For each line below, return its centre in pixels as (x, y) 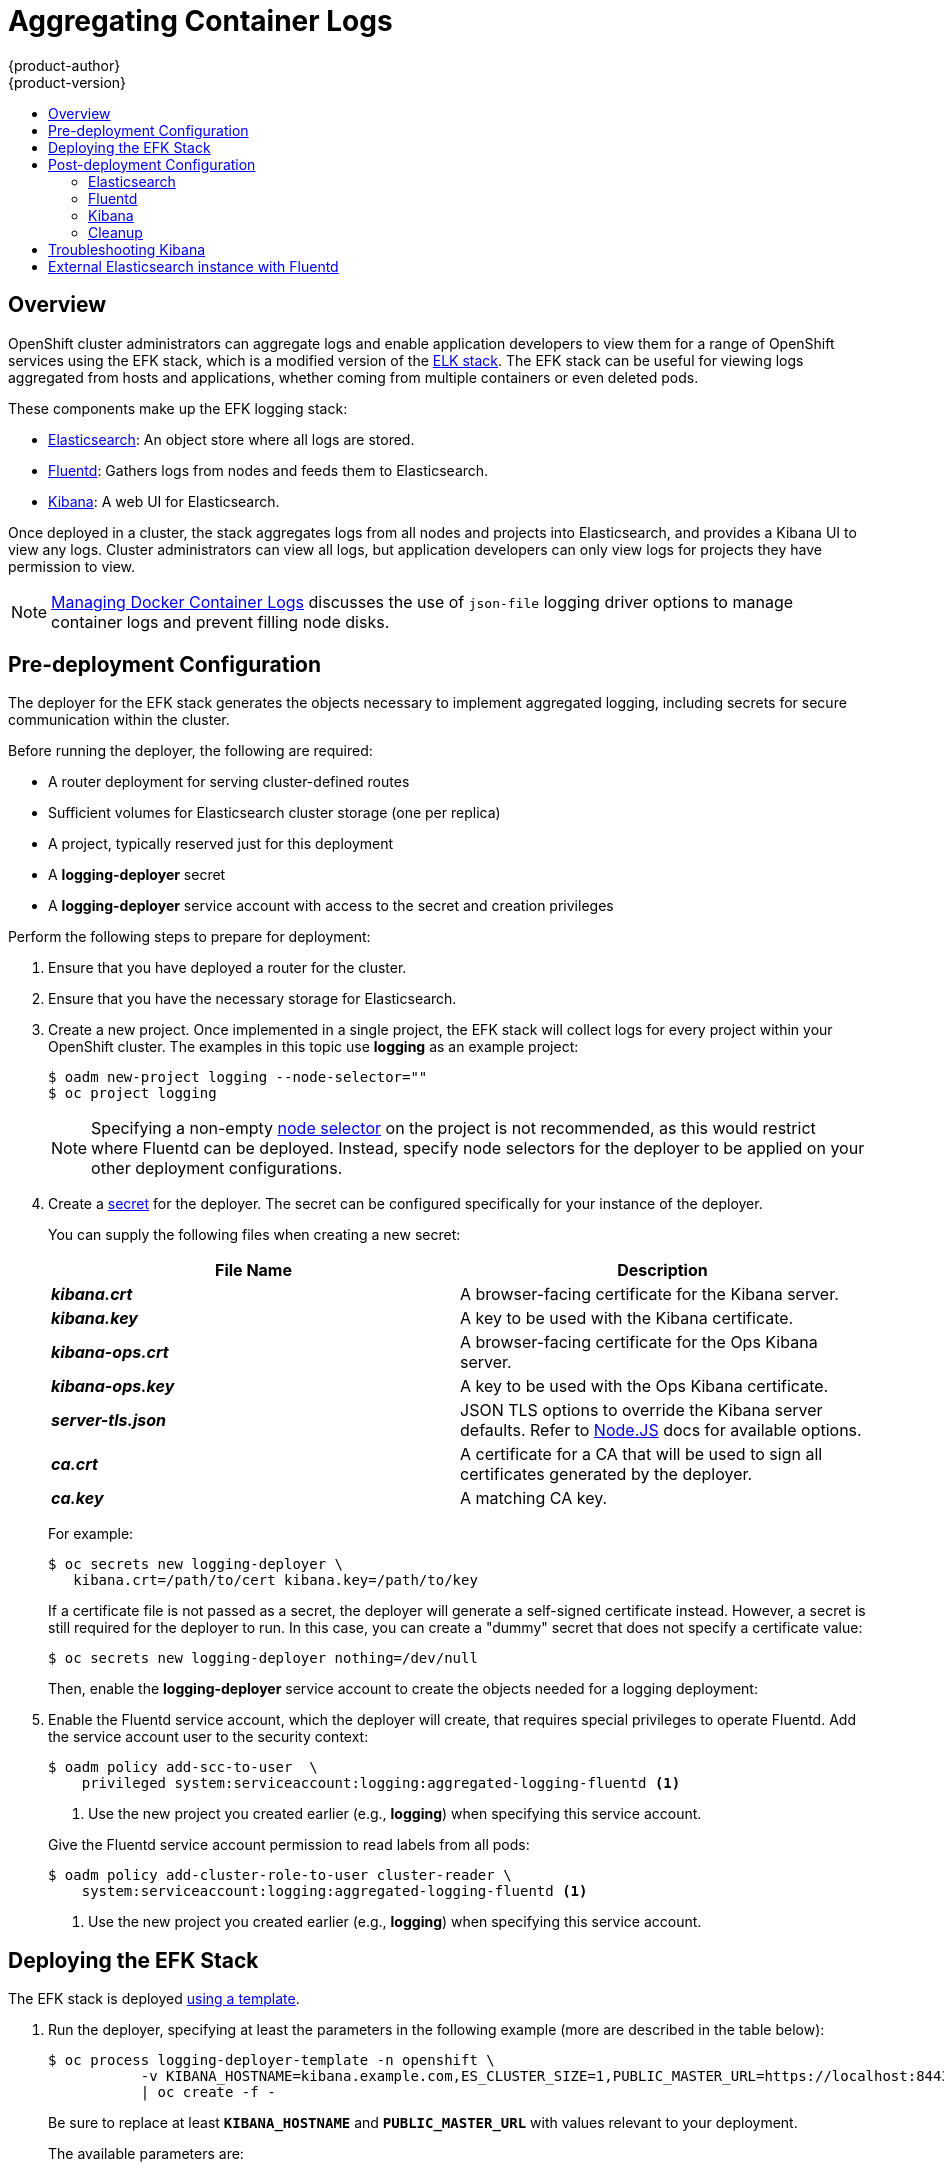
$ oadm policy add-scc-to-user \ (183, 1767)
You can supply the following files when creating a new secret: (254, 1235)
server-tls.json (108, 1420)
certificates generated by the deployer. (606, 1474)
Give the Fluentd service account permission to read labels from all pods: (289, 1845)
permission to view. (72, 566)
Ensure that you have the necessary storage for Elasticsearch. (252, 999)
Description (662, 1270)
